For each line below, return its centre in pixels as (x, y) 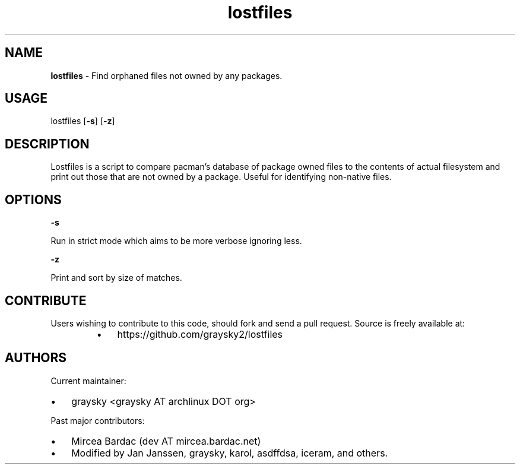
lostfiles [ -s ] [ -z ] (83, 121)
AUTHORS (36, 358)
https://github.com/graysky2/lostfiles (200, 334)
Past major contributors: (98, 420)
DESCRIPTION (47, 144)
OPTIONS (33, 199)
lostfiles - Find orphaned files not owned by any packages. (167, 75)
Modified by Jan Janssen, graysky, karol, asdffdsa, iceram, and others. (230, 453)
